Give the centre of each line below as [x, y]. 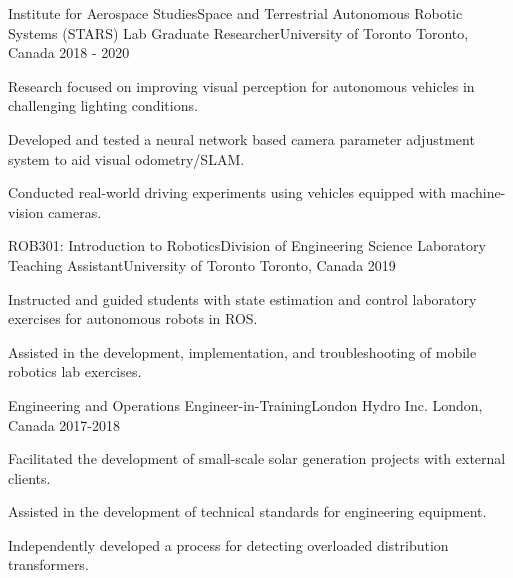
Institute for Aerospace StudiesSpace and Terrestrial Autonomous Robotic [235, 13]
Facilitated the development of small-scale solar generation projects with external [257, 458]
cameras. [75, 211]
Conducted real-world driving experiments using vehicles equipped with [227, 192]
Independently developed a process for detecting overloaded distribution [228, 544]
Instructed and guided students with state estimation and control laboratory [242, 298]
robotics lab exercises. [75, 371]
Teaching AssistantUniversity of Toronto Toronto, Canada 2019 [202, 264]
